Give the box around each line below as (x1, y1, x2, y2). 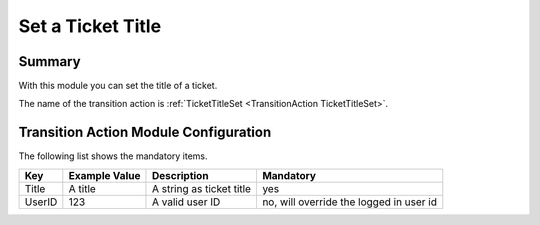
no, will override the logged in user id (261, 195, 438, 209)
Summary (18, 53, 81, 70)
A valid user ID (151, 195, 221, 209)
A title (68, 181, 97, 195)
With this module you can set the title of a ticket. (18, 80, 218, 92)
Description (151, 168, 209, 182)
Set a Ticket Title (18, 15, 162, 37)
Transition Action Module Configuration (18, 124, 272, 141)
